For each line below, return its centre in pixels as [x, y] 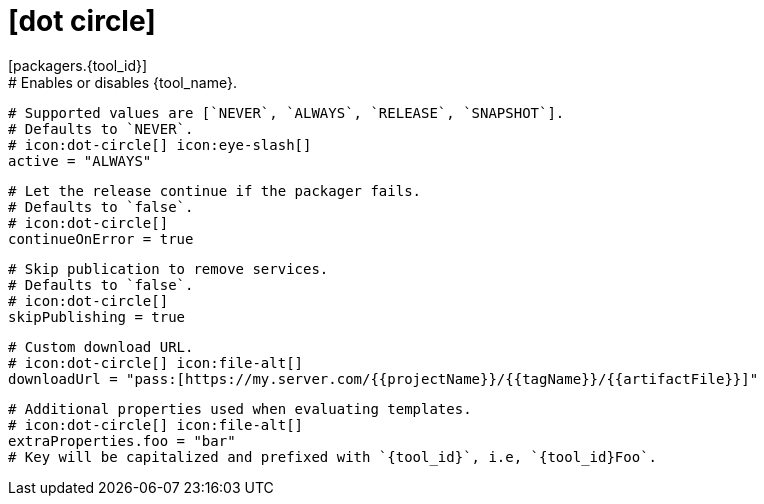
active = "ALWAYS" [80, 160]
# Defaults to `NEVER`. [101, 128]
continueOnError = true [101, 238]
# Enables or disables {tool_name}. [122, 82]
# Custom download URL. [101, 346]
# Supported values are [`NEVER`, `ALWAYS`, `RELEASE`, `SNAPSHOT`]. [286, 112]
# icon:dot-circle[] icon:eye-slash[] [160, 144]
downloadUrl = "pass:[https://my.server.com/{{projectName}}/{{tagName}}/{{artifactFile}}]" [383, 378]
